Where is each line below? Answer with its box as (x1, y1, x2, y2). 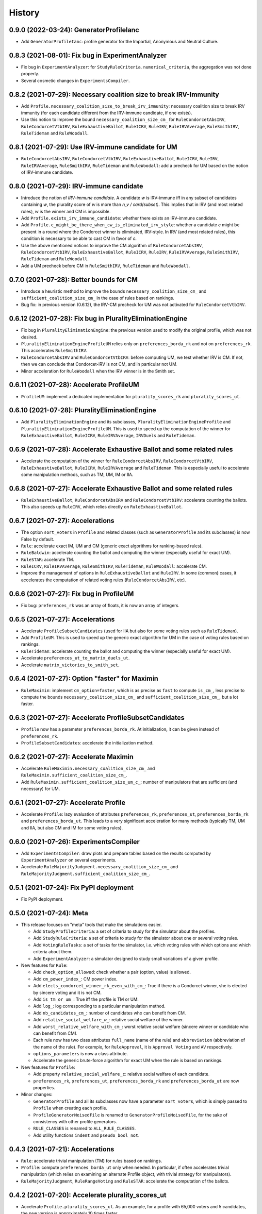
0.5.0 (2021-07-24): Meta (9, 909, 88, 917)
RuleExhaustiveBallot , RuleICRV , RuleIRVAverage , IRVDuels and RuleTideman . (21, 433, 196, 438)
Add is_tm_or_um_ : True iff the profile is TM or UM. (33, 996, 139, 1002)
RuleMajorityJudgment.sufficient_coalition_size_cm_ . (21, 871, 150, 877)
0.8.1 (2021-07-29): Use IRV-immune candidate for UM (9, 143, 178, 152)
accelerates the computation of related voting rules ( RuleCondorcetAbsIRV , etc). (21, 577, 186, 583)
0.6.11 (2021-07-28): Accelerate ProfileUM (9, 381, 139, 389)
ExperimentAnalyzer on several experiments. (21, 857, 116, 863)
